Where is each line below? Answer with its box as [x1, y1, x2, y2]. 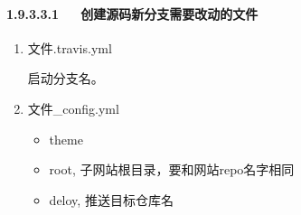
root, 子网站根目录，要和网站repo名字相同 [49, 160, 295, 179]
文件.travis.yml [27, 38, 112, 57]
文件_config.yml [27, 98, 119, 117]
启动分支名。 [27, 69, 104, 88]
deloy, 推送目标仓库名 [49, 190, 174, 209]
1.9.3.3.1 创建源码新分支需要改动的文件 [6, 4, 259, 23]
